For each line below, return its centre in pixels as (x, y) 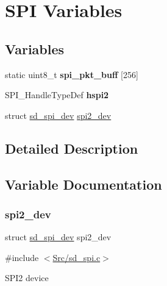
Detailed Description (72, 148)
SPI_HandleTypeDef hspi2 (57, 95)
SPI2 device (27, 278)
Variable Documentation (83, 184)
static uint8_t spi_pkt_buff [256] (72, 74)
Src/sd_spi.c (76, 257)
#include (22, 257)
